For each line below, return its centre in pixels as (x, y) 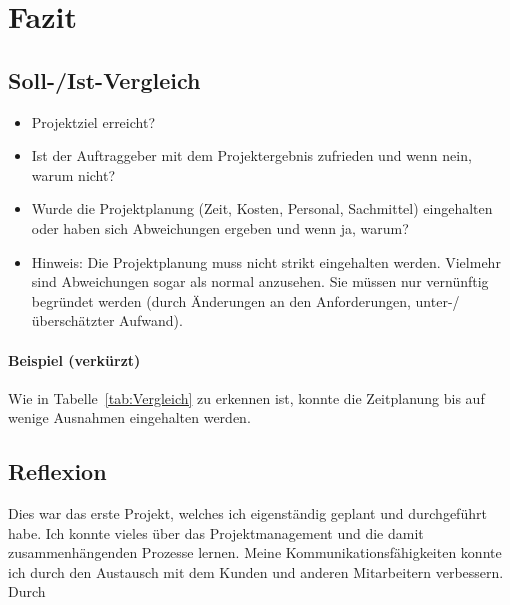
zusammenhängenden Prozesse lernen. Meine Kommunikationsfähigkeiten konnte (255, 552)
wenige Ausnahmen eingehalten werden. (129, 417)
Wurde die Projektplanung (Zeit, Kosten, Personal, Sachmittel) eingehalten (262, 208)
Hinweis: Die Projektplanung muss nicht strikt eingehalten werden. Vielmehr (266, 261)
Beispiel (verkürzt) (74, 359)
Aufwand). (151, 320)
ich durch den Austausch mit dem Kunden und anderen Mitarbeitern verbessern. (256, 571)
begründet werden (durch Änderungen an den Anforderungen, (221, 300)
